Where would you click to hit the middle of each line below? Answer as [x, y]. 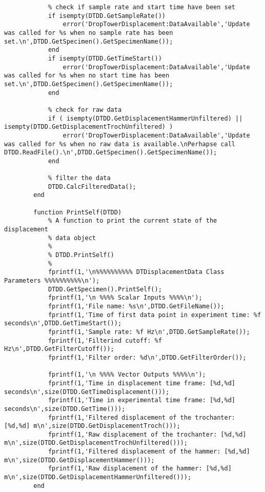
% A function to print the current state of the [132, 221]
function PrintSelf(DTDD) [78, 212]
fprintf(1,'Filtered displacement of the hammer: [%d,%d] [149, 452]
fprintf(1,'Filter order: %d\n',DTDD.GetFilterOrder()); [147, 357]
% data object [72, 238]
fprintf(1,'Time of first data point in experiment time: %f [155, 315]
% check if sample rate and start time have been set [142, 7]
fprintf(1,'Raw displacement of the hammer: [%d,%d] [140, 469]
